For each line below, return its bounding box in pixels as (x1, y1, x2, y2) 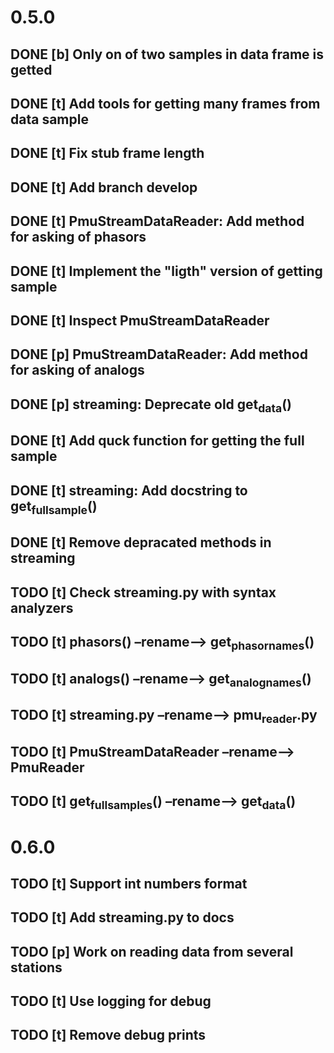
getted (10, 61, 53, 78)
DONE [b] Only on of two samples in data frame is (10, 46, 325, 63)
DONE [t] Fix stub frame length (10, 145, 205, 162)
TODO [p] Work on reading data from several (10, 943, 294, 960)
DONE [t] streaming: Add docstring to (10, 482, 248, 499)
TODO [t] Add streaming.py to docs (10, 909, 235, 926)
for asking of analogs (10, 362, 145, 379)
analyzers (10, 599, 74, 616)
